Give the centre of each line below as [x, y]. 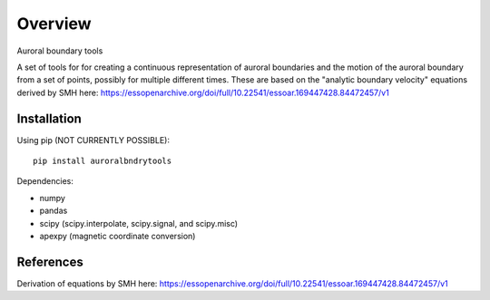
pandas [54, 211]
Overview [54, 24]
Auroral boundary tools [60, 51]
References [50, 261]
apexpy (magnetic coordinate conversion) [118, 236]
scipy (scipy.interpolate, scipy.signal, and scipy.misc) [139, 223]
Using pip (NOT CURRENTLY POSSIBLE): [93, 140]
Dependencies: [45, 181]
